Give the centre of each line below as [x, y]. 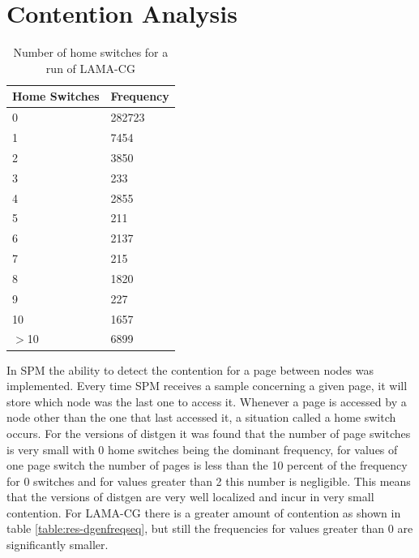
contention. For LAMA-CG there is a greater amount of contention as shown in [204, 512]
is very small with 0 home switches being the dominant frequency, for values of [202, 449]
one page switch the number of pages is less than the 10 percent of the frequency [207, 465]
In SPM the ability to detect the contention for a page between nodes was [190, 369]
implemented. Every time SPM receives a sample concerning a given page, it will [207, 386]
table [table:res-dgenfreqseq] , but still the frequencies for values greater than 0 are [210, 528]
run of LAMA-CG [90, 68]
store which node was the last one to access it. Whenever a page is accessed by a [207, 401]
